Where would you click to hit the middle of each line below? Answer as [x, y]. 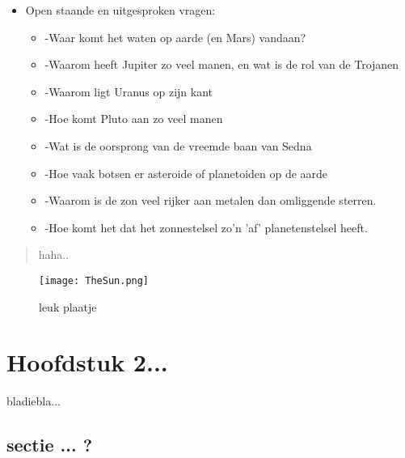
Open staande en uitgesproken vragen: [120, 10]
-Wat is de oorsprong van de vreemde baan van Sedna [178, 145]
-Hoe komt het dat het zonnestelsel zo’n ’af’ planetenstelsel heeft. [206, 227]
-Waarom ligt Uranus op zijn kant [129, 91]
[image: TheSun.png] [94, 280]
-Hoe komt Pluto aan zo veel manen [134, 119]
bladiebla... [34, 401]
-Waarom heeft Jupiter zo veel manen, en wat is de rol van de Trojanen [222, 64]
